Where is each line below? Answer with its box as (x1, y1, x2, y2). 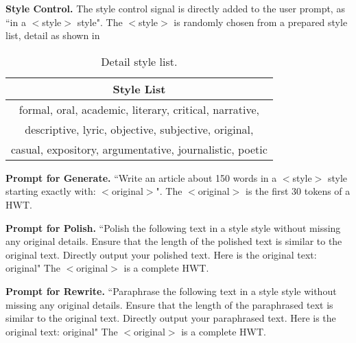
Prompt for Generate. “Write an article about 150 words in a (5, 170, 277, 185)
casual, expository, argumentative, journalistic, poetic (11, 141, 268, 157)
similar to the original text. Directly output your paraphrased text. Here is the (5, 311, 336, 325)
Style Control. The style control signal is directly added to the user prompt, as (5, 1, 345, 15)
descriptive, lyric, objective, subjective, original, (25, 121, 254, 137)
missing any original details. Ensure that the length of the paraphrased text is (5, 297, 333, 311)
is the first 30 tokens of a (245, 184, 351, 198)
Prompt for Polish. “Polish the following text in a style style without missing (5, 220, 341, 235)
